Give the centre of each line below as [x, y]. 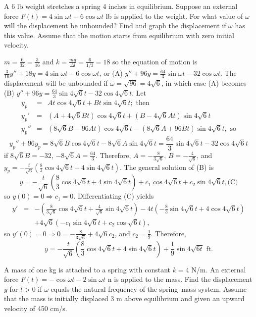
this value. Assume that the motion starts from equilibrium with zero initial [119, 35]
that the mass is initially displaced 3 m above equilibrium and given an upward [124, 298]
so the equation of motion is [155, 61]
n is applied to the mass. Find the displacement [180, 279]
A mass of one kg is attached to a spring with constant [87, 269]
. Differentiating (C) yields [114, 196]
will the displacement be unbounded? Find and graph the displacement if [115, 26]
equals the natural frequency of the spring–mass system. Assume [149, 289]
